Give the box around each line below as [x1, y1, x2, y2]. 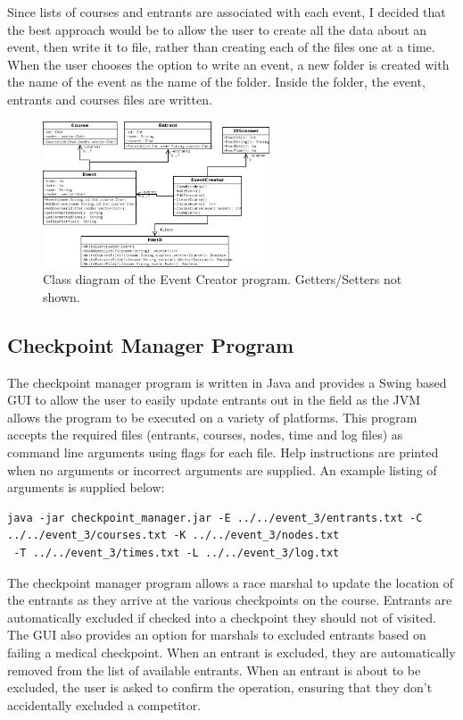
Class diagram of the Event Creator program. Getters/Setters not [43, 270, 402, 289]
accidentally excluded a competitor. [7, 695, 202, 714]
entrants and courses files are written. [7, 89, 212, 108]
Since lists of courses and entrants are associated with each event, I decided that [7, 3, 446, 21]
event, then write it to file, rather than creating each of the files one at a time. [7, 38, 435, 56]
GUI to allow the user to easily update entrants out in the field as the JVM [7, 390, 421, 409]
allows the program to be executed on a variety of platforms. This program [7, 407, 418, 426]
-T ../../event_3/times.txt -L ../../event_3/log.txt [13, 546, 340, 559]
